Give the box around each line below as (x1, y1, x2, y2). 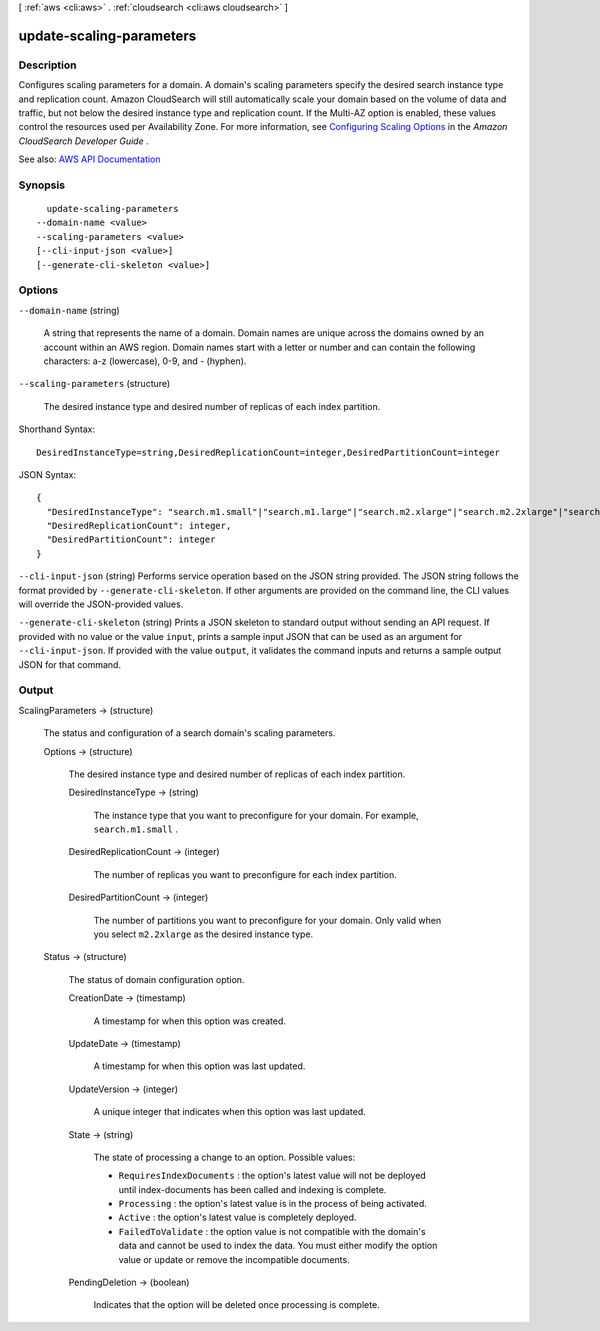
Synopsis (18, 178, 65, 192)
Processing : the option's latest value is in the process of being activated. (118, 1198, 427, 1210)
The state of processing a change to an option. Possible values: (93, 1151, 356, 1163)
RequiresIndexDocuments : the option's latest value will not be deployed (118, 1170, 427, 1182)
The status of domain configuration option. (68, 973, 245, 985)
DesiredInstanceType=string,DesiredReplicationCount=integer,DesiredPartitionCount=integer (36, 446, 500, 458)
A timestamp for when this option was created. (93, 1015, 287, 1027)
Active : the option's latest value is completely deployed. (118, 1211, 357, 1224)
